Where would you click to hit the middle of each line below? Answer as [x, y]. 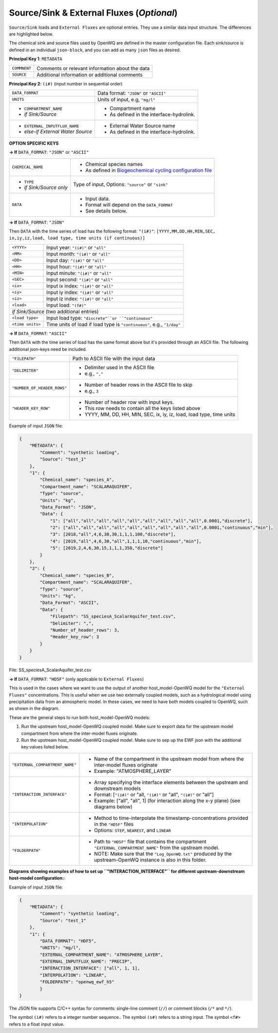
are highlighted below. [31, 34]
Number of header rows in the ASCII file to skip [139, 385]
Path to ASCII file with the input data [114, 359]
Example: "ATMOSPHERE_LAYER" [133, 771]
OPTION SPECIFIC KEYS [34, 143]
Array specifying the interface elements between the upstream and [171, 782]
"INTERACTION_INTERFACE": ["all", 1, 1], [90, 968]
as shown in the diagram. [34, 708]
